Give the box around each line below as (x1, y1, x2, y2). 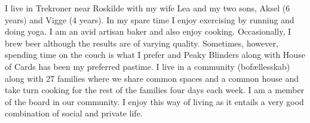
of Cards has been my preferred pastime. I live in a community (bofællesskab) (5, 60, 290, 72)
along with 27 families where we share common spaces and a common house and (5, 72, 299, 84)
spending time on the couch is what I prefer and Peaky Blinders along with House (5, 48, 305, 61)
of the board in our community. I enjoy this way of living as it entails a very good (5, 95, 304, 107)
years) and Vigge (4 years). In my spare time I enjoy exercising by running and (5, 13, 294, 26)
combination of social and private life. (5, 107, 143, 119)
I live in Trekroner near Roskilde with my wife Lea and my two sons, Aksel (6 (5, 2, 290, 14)
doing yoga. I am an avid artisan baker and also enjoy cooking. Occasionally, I (5, 25, 291, 38)
